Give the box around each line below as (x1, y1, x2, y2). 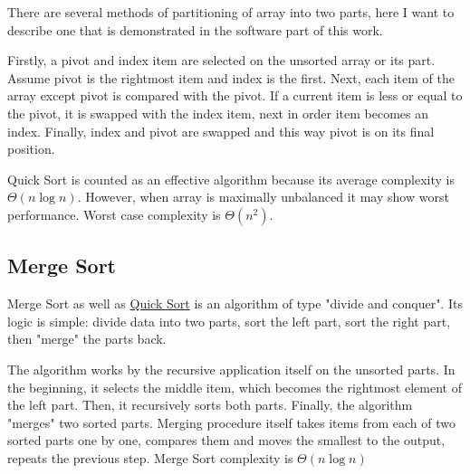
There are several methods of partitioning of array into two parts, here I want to (7, 3, 455, 21)
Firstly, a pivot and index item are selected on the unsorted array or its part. (7, 51, 436, 70)
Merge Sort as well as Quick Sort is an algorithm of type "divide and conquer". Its (7, 294, 463, 313)
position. (7, 139, 55, 158)
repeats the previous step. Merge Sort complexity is (7, 448, 293, 467)
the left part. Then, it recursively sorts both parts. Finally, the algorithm (7, 395, 413, 414)
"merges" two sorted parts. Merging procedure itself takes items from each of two (7, 412, 456, 431)
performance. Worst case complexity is (7, 204, 221, 223)
